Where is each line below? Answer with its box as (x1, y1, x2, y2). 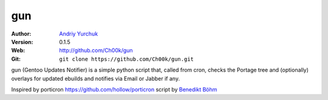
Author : (11, 30, 32, 37)
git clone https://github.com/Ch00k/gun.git (59, 55, 194, 63)
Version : (11, 38, 33, 45)
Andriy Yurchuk (59, 30, 98, 37)
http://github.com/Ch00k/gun (59, 47, 133, 54)
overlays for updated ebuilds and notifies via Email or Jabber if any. (11, 75, 180, 82)
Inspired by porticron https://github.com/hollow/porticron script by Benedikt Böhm (11, 86, 217, 93)
